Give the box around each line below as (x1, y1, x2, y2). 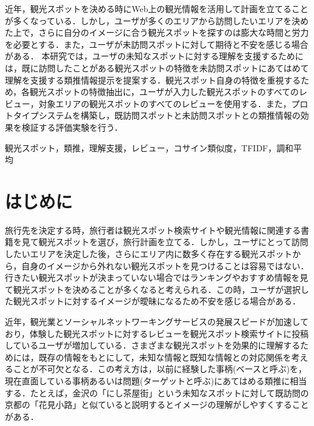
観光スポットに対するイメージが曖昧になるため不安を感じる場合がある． (13, 295, 301, 307)
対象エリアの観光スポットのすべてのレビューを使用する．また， (38, 97, 292, 110)
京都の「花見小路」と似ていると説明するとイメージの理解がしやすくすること (5, 398, 309, 411)
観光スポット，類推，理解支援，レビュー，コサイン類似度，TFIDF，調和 (5, 141, 293, 154)
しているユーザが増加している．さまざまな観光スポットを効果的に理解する (5, 339, 300, 352)
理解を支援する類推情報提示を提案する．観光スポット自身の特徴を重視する (5, 73, 301, 86)
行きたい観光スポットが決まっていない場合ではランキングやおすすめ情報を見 (5, 271, 309, 284)
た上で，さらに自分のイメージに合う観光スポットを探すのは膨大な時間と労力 (5, 26, 309, 39)
